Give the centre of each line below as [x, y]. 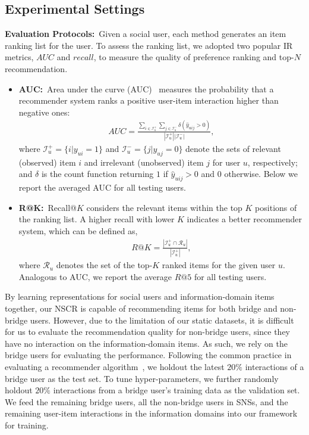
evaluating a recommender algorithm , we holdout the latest [115, 366]
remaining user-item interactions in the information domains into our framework [151, 413]
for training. [27, 425]
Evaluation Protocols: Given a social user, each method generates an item [146, 34]
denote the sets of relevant [233, 149]
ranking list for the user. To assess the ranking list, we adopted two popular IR [149, 45]
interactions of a [275, 366]
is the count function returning [97, 174]
